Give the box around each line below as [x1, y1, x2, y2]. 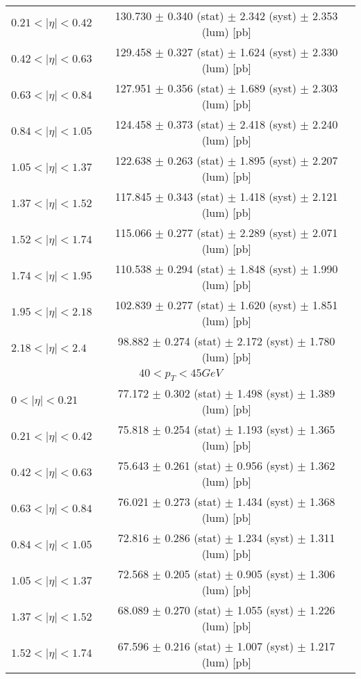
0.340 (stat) [167, 8, 224, 24]
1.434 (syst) [237, 493, 294, 510]
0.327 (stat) [167, 44, 224, 60]
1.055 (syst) [237, 602, 294, 619]
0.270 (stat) [165, 602, 221, 619]
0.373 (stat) [167, 116, 224, 132]
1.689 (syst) [240, 80, 296, 96]
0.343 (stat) [167, 188, 224, 204]
